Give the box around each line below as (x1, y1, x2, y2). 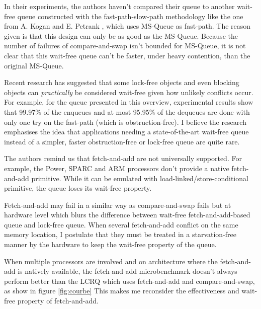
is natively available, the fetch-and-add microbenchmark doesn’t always (18, 266, 237, 276)
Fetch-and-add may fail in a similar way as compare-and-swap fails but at (4, 199, 231, 210)
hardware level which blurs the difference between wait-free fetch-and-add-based (4, 209, 250, 220)
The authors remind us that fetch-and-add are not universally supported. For (4, 153, 242, 164)
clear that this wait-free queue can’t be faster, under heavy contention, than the (4, 50, 250, 60)
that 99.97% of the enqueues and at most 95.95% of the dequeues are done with (4, 106, 250, 117)
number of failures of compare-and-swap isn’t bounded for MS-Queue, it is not (4, 40, 246, 51)
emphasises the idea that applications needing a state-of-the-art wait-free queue (4, 126, 249, 137)
